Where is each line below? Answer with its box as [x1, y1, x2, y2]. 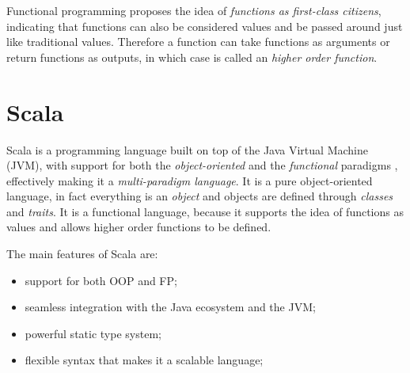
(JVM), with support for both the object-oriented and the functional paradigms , [6, 157, 398, 173]
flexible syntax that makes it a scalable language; [25, 352, 264, 368]
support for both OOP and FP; [25, 272, 177, 288]
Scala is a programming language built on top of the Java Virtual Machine [6, 141, 368, 158]
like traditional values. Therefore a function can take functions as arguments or [6, 33, 390, 50]
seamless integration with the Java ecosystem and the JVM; [25, 299, 316, 315]
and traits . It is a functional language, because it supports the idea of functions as [6, 203, 404, 219]
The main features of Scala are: [6, 245, 158, 262]
